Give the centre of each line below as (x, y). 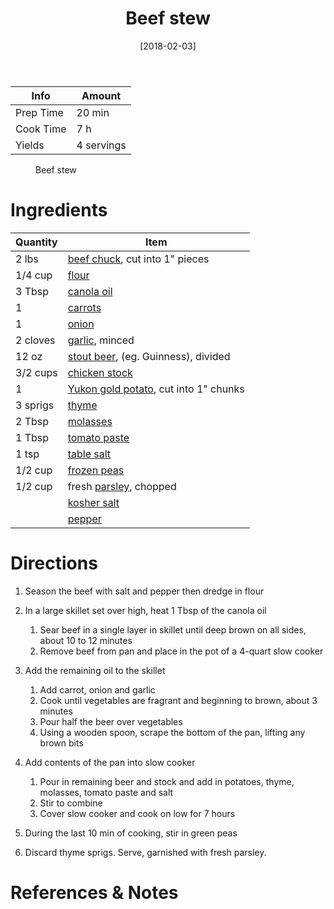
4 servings (101, 145)
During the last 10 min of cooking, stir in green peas (131, 833)
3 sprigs (35, 405)
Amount (101, 95)
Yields (30, 145)
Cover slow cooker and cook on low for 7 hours (137, 813)
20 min (93, 112)
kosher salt (93, 502)
